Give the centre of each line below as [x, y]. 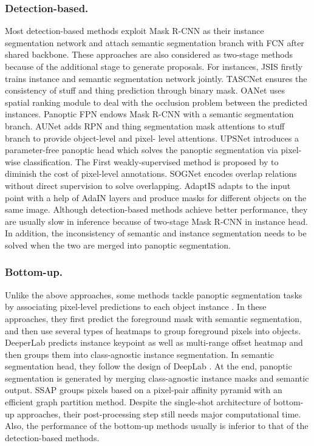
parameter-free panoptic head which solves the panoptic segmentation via [142, 150]
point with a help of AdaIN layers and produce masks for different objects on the [156, 197]
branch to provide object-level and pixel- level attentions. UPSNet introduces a [152, 138]
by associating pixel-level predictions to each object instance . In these [136, 307]
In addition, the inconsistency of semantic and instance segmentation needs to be [156, 233]
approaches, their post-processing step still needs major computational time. [159, 413]
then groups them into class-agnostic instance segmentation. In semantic [140, 354]
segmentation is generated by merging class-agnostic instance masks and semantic [157, 378]
